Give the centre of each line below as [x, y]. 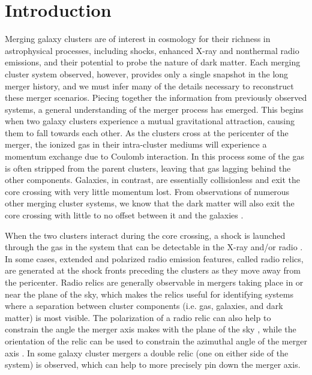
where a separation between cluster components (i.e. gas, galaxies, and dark [144, 306]
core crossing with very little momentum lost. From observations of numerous [147, 191]
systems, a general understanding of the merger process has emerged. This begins [154, 109]
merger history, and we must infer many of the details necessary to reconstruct [149, 85]
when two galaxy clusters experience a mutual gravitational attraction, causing [150, 121]
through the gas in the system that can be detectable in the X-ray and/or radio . [154, 247]
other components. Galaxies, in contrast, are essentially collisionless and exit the [152, 180]
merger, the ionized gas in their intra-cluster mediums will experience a [136, 144]
